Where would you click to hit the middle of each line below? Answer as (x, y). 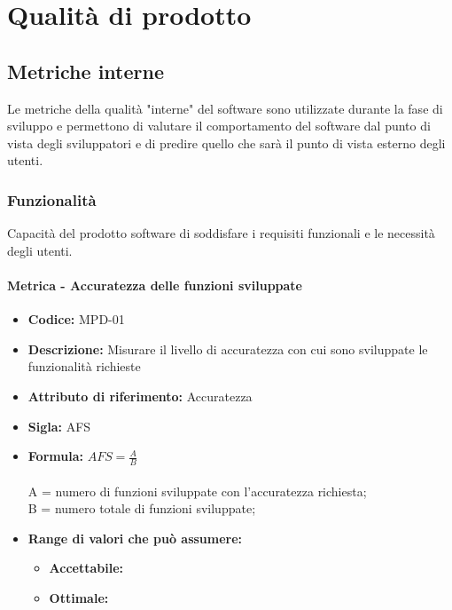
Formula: (55, 456)
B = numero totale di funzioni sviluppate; (142, 508)
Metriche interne (86, 71)
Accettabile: (86, 568)
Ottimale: (79, 597)
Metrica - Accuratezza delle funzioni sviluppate (155, 285)
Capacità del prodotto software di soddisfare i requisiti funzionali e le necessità (221, 233)
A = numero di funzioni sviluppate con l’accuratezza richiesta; (197, 491)
